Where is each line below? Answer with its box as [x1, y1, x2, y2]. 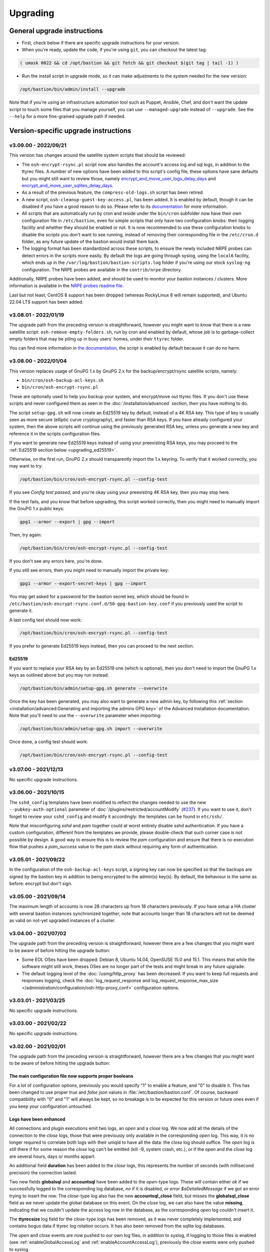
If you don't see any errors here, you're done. [9, 558, 103, 564]
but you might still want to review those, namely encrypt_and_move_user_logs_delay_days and [21, 175, 216, 181]
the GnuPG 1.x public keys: [9, 506, 64, 512]
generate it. [9, 607, 33, 613]
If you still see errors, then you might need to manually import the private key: [9, 567, 169, 573]
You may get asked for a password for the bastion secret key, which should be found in [9, 593, 189, 599]
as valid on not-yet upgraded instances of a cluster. [9, 917, 115, 923]
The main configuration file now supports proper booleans [9, 1073, 133, 1079]
